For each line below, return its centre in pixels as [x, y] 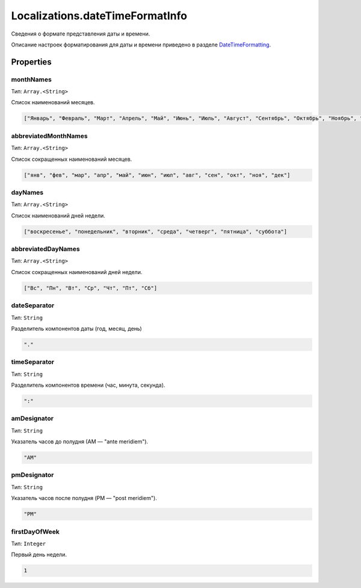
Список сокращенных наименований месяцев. [72, 159]
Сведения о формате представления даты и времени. [81, 34]
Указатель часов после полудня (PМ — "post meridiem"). [84, 498]
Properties [31, 62]
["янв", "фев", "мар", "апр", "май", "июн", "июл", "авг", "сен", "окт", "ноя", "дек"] [157, 175]
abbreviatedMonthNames [49, 136]
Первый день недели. [39, 555]
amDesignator [32, 419]
